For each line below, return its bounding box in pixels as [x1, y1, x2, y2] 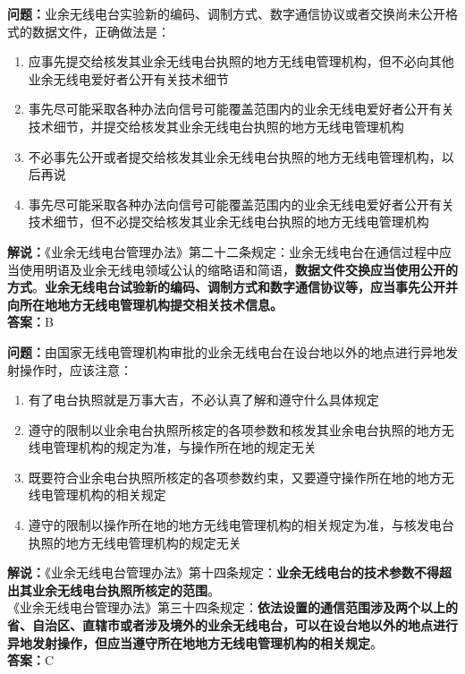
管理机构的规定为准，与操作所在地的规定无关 [53, 438, 317, 456]
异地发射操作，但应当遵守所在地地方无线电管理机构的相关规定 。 [7, 633, 383, 652]
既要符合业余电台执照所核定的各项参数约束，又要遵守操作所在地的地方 [28, 467, 442, 486]
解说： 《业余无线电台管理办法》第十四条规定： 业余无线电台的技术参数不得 [7, 563, 439, 582]
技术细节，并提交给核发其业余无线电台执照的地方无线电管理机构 [28, 116, 404, 135]
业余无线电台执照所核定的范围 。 [31, 580, 220, 599]
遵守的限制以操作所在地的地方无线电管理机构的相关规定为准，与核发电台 [28, 516, 454, 534]
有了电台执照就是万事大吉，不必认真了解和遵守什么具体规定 [28, 390, 379, 409]
